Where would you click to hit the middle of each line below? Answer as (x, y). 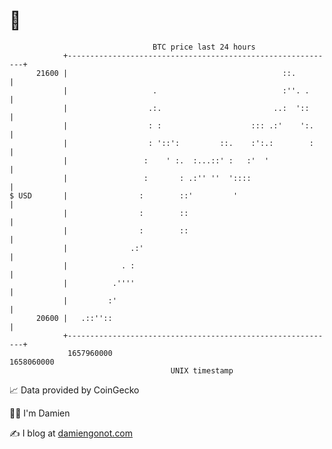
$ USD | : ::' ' (124, 195)
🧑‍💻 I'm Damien (40, 413)
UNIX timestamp (202, 370)
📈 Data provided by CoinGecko (74, 390)
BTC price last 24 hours (204, 47)
